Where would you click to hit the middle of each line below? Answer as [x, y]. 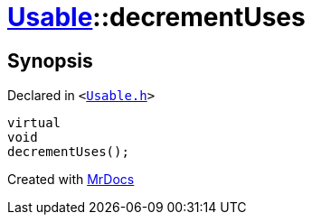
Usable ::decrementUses [156, 17]
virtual [34, 123]
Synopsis [50, 60]
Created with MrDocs [71, 180]
